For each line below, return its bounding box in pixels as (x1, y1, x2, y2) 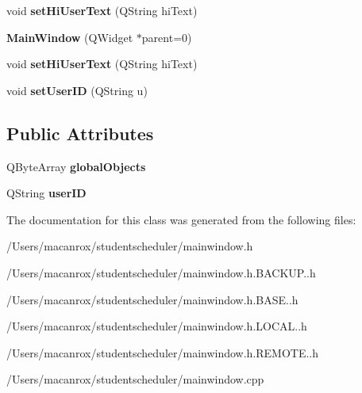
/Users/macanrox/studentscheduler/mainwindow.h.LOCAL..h (6, 318, 307, 334)
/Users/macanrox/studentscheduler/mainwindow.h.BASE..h (6, 291, 298, 307)
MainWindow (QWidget (6, 29, 133, 45)
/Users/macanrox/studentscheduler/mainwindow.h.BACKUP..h (6, 264, 316, 280)
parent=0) (141, 29, 192, 45)
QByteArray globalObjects (6, 158, 146, 174)
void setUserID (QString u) (6, 82, 148, 98)
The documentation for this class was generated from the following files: (6, 211, 356, 227)
